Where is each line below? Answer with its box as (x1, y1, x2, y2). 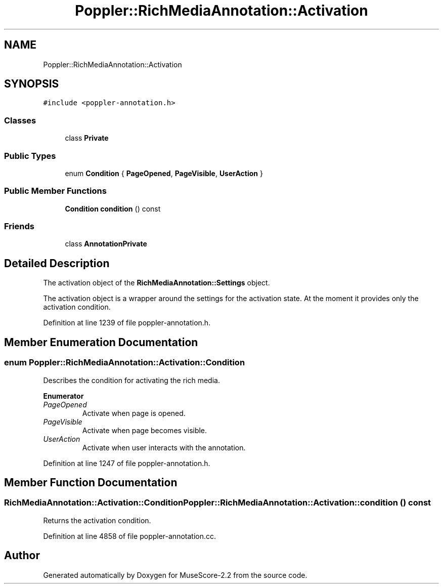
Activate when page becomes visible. (82, 426, 207, 435)
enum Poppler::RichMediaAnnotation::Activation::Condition (4, 357, 245, 368)
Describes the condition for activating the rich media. (43, 375, 220, 385)
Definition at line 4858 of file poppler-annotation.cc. (43, 531, 216, 540)
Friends (4, 221, 34, 232)
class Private (65, 134, 109, 143)
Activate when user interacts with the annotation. (82, 443, 246, 452)
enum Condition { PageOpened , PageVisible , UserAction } (65, 169, 263, 178)
